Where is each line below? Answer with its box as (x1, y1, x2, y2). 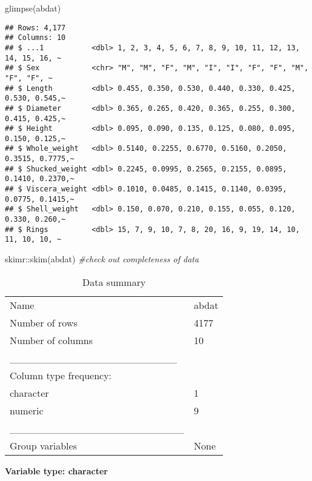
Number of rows (10, 315, 78, 330)
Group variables (10, 438, 77, 453)
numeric (10, 403, 44, 417)
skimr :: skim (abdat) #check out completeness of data (5, 253, 199, 265)
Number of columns (10, 333, 93, 347)
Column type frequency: (10, 368, 112, 382)
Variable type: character (5, 464, 108, 477)
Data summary (82, 274, 146, 289)
